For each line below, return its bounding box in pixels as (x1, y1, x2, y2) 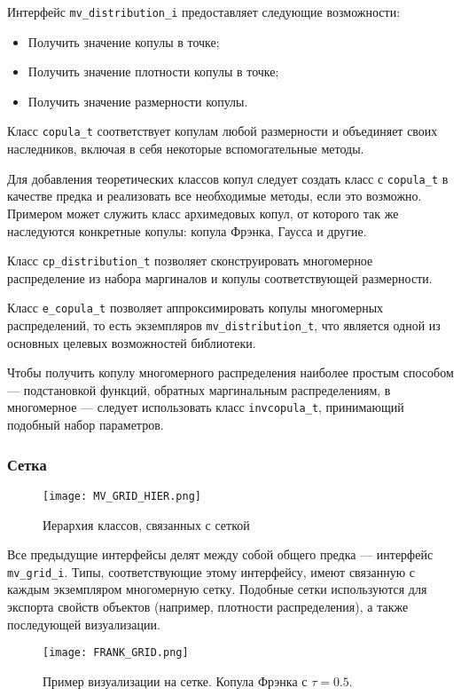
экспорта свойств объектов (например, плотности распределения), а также (7, 597, 409, 616)
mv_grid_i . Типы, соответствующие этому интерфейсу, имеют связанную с (7, 562, 416, 581)
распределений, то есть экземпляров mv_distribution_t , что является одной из (7, 316, 441, 335)
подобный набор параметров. (7, 415, 164, 434)
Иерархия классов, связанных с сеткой (43, 515, 250, 534)
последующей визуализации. (7, 614, 160, 633)
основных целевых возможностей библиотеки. (7, 333, 256, 352)
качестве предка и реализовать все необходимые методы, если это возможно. (7, 186, 422, 205)
